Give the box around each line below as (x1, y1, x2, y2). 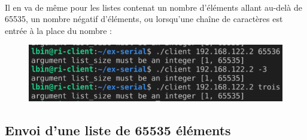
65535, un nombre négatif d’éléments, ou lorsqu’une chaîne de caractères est (5, 13, 283, 25)
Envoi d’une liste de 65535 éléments (5, 120, 231, 139)
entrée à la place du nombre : (5, 24, 112, 36)
